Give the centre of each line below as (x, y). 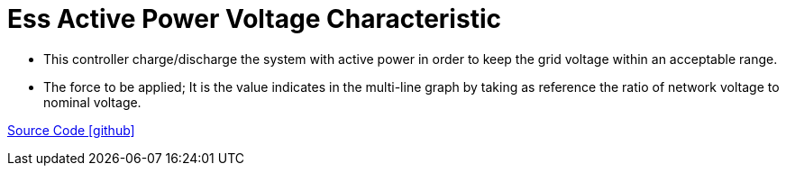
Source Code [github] (71, 130)
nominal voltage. (92, 102)
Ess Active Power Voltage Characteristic (254, 19)
